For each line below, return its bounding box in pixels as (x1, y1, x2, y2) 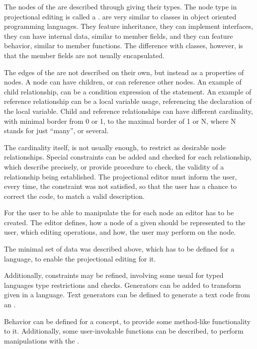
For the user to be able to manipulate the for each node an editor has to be (4, 207, 234, 218)
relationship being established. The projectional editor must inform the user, (4, 171, 237, 181)
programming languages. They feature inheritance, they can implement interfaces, (4, 21, 254, 31)
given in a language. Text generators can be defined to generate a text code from (4, 289, 250, 300)
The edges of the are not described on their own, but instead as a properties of (4, 67, 244, 77)
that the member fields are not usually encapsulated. (4, 50, 165, 60)
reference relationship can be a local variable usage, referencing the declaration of (4, 96, 252, 106)
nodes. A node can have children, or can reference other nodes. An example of (4, 77, 242, 87)
